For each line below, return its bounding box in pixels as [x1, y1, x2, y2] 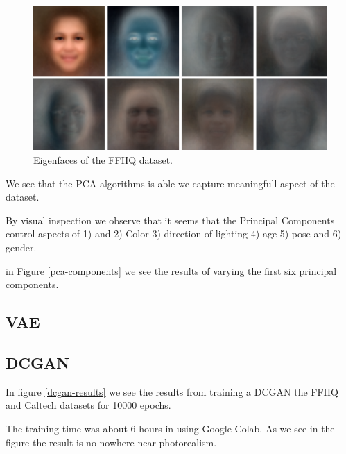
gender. [6, 239, 37, 254]
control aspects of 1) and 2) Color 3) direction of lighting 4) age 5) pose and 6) [6, 226, 342, 241]
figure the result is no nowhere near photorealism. [6, 435, 217, 449]
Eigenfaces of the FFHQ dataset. [33, 152, 173, 167]
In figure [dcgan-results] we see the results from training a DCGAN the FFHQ [6, 384, 338, 398]
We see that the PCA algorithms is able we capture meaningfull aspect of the [6, 176, 335, 190]
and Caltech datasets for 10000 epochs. [6, 398, 171, 412]
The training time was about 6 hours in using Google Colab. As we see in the [6, 421, 335, 435]
